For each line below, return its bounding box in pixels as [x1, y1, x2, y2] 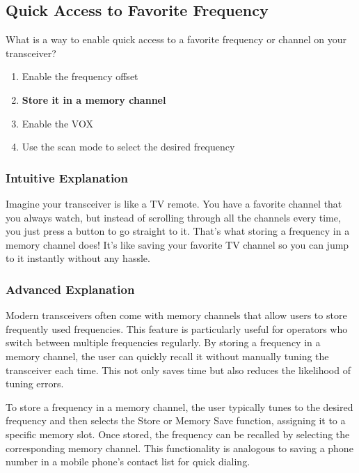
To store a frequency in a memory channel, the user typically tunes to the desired [6, 399, 353, 414]
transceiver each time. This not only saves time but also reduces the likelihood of [6, 362, 351, 377]
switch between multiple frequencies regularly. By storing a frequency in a [6, 335, 321, 350]
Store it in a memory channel [22, 92, 166, 107]
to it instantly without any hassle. [6, 251, 150, 265]
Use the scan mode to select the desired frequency [22, 139, 235, 154]
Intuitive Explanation [6, 169, 128, 186]
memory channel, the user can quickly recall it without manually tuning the [6, 348, 329, 363]
